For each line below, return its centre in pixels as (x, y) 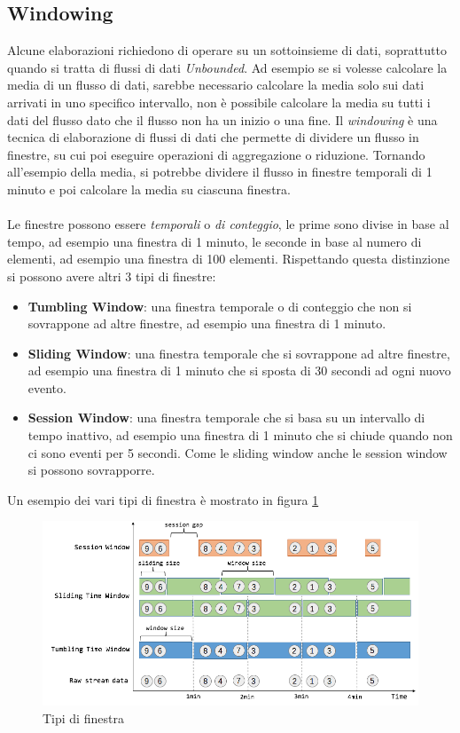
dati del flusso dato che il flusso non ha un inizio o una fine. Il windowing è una (222, 119)
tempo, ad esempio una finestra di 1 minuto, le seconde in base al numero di (214, 241)
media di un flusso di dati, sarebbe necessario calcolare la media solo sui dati (216, 85)
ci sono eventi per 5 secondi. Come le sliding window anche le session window (238, 452)
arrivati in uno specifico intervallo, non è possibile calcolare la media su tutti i (219, 102)
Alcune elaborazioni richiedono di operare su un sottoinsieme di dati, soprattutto (227, 50)
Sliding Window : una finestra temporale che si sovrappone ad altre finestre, (239, 353)
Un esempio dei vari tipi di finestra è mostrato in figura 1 (163, 499)
